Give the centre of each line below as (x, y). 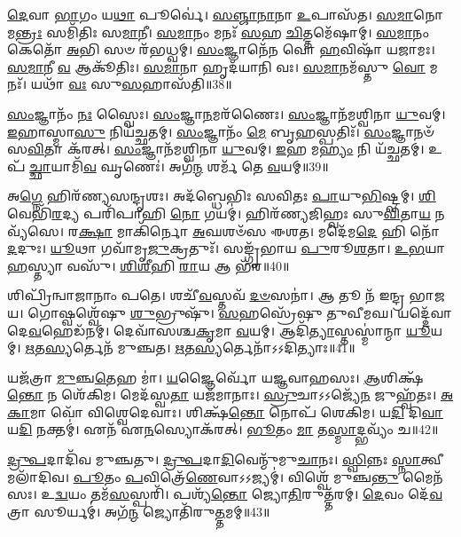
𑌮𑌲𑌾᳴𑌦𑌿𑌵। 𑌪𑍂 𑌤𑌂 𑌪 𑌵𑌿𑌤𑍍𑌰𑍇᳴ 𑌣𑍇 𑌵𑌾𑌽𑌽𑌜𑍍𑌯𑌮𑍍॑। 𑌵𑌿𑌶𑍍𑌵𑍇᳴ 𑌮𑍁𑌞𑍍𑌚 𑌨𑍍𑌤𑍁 (203, 476)
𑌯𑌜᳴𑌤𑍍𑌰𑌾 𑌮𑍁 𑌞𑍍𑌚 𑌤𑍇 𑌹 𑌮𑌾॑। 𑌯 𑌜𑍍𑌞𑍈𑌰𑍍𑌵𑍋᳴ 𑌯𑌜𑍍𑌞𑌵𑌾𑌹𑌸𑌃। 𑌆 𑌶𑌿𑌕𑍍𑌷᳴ (215, 377)
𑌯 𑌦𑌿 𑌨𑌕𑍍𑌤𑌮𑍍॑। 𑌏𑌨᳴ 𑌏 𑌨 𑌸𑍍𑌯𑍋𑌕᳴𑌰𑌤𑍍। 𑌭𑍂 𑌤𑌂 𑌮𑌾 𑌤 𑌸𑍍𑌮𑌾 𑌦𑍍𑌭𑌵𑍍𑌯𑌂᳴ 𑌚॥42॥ (223, 429)
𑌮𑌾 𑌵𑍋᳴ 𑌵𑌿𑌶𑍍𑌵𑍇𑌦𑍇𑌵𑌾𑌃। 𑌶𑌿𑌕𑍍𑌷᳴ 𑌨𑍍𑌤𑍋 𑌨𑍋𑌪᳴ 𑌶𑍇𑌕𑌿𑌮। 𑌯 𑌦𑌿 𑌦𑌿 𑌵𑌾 (236, 411)
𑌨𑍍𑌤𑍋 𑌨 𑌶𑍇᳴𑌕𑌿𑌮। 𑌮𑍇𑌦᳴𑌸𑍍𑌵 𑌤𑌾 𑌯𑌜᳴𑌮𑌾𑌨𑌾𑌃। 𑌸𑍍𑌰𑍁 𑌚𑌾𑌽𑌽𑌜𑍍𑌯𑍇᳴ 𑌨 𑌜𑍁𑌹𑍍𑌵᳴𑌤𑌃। (222, 395)
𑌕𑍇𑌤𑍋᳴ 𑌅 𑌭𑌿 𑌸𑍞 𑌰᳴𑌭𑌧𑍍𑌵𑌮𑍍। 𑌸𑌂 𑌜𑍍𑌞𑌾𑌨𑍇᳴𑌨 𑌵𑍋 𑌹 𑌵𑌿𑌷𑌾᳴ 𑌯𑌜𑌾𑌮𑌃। (221, 49)
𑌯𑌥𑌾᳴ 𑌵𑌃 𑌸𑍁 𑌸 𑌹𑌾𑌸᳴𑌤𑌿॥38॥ (131, 84)
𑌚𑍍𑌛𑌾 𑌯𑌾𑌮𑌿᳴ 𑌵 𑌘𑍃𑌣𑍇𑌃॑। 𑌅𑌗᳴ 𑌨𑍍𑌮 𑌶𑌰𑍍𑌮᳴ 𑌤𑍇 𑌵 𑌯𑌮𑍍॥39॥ (179, 166)
